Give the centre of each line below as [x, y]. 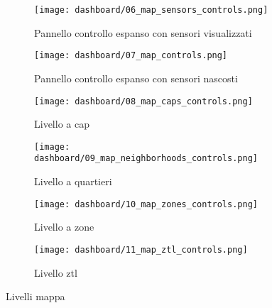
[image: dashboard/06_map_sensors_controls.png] [151, 10]
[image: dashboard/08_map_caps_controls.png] [143, 101]
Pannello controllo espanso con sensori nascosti [136, 78]
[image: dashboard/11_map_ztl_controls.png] [141, 249]
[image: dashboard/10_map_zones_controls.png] [146, 204]
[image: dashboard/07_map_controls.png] [131, 56]
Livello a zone [64, 227]
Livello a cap [62, 124]
